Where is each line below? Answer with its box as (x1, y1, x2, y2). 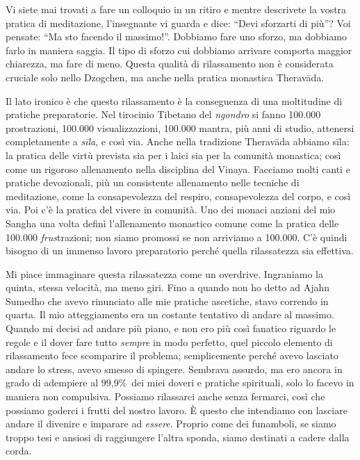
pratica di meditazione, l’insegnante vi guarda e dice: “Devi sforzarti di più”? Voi (6, 15, 351, 30)
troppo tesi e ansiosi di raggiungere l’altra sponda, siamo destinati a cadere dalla (6, 429, 350, 444)
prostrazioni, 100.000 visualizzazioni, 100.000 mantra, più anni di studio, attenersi (6, 120, 354, 135)
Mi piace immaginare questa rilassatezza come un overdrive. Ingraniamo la (6, 266, 323, 281)
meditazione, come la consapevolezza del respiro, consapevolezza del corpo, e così (6, 188, 351, 203)
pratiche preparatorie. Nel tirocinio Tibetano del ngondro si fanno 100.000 (6, 107, 321, 122)
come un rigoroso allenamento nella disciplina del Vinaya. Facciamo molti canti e (6, 161, 350, 176)
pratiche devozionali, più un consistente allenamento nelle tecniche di (6, 175, 300, 190)
